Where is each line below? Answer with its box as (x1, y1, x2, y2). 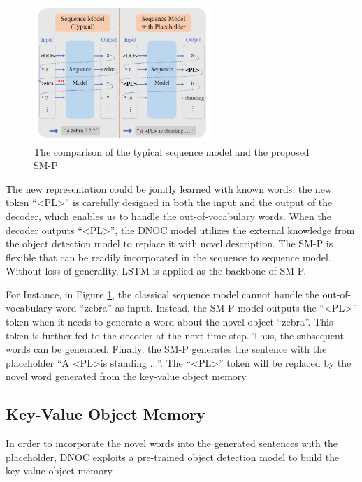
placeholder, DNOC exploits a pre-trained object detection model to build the (6, 449, 340, 464)
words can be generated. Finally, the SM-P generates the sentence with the (6, 342, 327, 356)
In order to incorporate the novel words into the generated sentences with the (6, 436, 338, 451)
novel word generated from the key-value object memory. (6, 369, 249, 384)
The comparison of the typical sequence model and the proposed (34, 144, 310, 159)
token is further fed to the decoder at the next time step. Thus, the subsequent (6, 328, 344, 342)
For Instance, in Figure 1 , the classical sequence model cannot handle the (6, 286, 319, 301)
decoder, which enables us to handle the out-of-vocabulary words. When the (6, 208, 331, 223)
